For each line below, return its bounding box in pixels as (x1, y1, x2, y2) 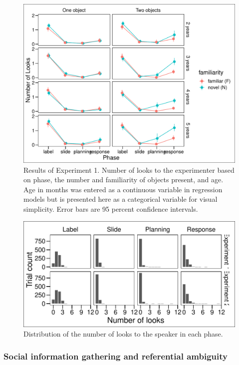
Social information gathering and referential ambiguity (3, 350, 228, 362)
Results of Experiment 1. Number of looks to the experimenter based (23, 164, 235, 175)
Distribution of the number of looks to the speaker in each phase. (23, 329, 223, 339)
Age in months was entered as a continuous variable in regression (23, 184, 223, 194)
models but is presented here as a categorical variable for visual (23, 194, 218, 204)
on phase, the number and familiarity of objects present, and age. (23, 174, 224, 185)
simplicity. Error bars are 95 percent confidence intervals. (23, 203, 198, 214)
